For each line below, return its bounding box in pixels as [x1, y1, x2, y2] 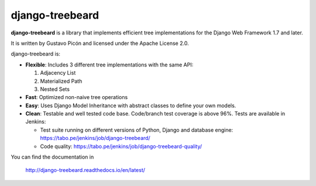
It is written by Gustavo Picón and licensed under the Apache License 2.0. [11, 40, 190, 47]
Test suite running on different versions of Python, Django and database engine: [40, 126, 233, 134]
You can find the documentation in [11, 153, 94, 160]
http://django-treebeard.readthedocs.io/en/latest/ [25, 167, 146, 174]
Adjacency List [40, 69, 76, 76]
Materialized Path [40, 78, 83, 85]
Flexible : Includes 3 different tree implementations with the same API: [25, 61, 194, 68]
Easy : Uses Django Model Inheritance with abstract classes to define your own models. [25, 102, 236, 109]
